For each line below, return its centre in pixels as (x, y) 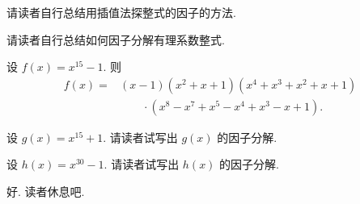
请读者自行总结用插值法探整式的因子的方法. (121, 12)
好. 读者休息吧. (46, 192)
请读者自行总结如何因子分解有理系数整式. (116, 39)
